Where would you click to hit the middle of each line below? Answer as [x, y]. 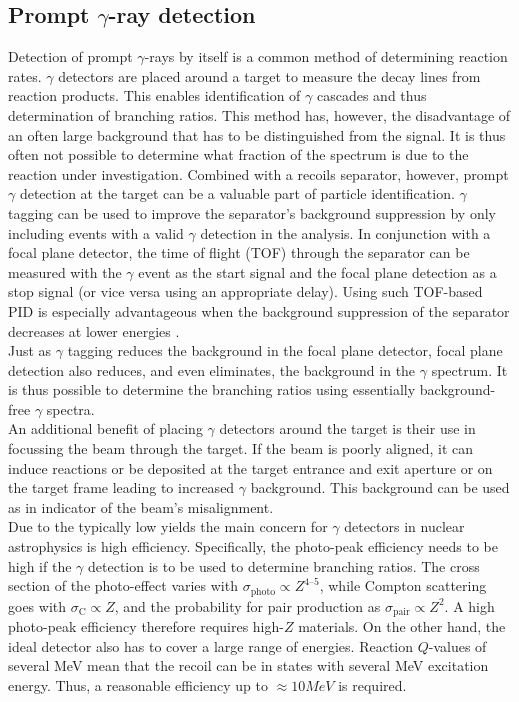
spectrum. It [469, 369]
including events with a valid [96, 232]
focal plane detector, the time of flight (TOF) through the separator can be [239, 252]
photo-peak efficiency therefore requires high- [146, 626]
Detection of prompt [70, 56]
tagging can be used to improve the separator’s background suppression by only [252, 212]
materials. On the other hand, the [402, 626]
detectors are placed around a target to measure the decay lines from [269, 75]
